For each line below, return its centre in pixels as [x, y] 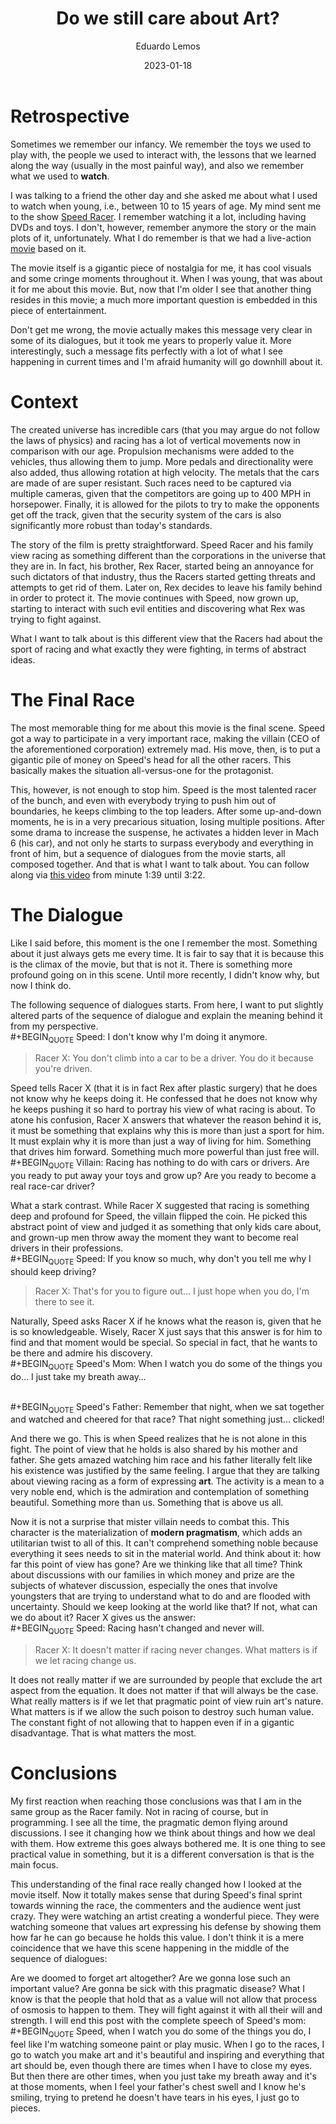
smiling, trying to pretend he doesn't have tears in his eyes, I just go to [155, 2098]
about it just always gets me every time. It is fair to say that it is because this [167, 953]
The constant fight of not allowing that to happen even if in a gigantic [152, 1723]
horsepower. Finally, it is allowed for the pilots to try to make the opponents [165, 504]
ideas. [23, 659]
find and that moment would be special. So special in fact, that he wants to [164, 1342]
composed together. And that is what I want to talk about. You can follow [160, 864]
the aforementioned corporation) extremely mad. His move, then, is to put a [165, 749]
